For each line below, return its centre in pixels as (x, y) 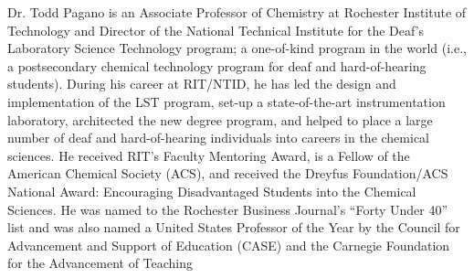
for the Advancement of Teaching (100, 263)
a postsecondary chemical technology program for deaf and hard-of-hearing (217, 65)
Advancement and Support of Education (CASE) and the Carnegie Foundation (229, 245)
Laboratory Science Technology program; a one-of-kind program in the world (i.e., (237, 48)
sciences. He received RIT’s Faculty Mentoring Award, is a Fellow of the (209, 155)
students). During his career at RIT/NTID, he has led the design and (202, 84)
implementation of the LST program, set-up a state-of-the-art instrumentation (226, 101)
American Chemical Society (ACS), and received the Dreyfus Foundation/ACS (228, 173)
